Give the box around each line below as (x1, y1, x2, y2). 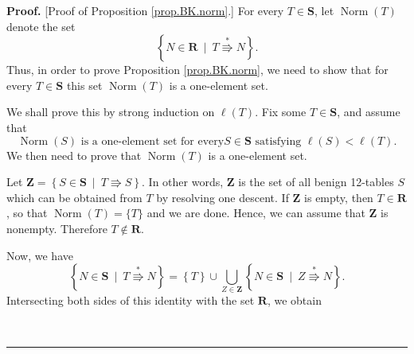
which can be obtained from (6, 189, 143, 205)
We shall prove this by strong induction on (6, 103, 215, 120)
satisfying (255, 135, 302, 147)
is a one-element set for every (80, 135, 225, 147)
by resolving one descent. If (156, 189, 289, 205)
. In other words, (142, 173, 224, 190)
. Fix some (255, 103, 307, 120)
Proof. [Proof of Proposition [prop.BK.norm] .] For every (6, 2, 284, 18)
